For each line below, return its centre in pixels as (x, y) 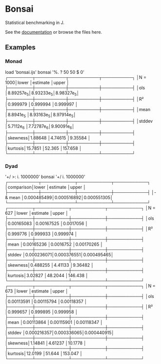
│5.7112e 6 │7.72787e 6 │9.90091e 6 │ (40, 127)
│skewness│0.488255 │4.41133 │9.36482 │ (50, 265)
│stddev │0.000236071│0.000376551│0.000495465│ (59, 255)
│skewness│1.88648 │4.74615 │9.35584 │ (48, 138)
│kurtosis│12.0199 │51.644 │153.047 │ (44, 354)
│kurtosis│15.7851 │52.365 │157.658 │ (43, 148)
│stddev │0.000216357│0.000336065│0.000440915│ (60, 333)
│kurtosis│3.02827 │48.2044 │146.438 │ (47, 275)
